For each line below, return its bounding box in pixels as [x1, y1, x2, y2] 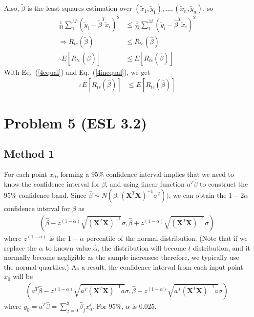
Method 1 [4, 146, 55, 161]
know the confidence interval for [4, 178, 100, 189]
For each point [4, 169, 47, 179]
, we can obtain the [169, 190, 227, 200]
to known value [45, 242, 91, 253]
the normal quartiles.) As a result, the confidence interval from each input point [4, 261, 243, 272]
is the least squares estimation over [27, 3, 132, 13]
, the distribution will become [97, 242, 186, 253]
